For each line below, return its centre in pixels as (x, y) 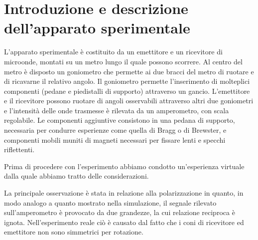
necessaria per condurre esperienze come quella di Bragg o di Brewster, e (115, 130)
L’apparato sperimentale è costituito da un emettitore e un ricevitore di (113, 52)
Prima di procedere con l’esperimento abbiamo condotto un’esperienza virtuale (124, 166)
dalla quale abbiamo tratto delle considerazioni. (76, 176)
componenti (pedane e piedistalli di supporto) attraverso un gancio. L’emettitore (127, 91)
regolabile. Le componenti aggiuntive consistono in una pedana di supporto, (120, 120)
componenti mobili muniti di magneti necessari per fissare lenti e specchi (115, 139)
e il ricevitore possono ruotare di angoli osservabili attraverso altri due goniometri (129, 101)
